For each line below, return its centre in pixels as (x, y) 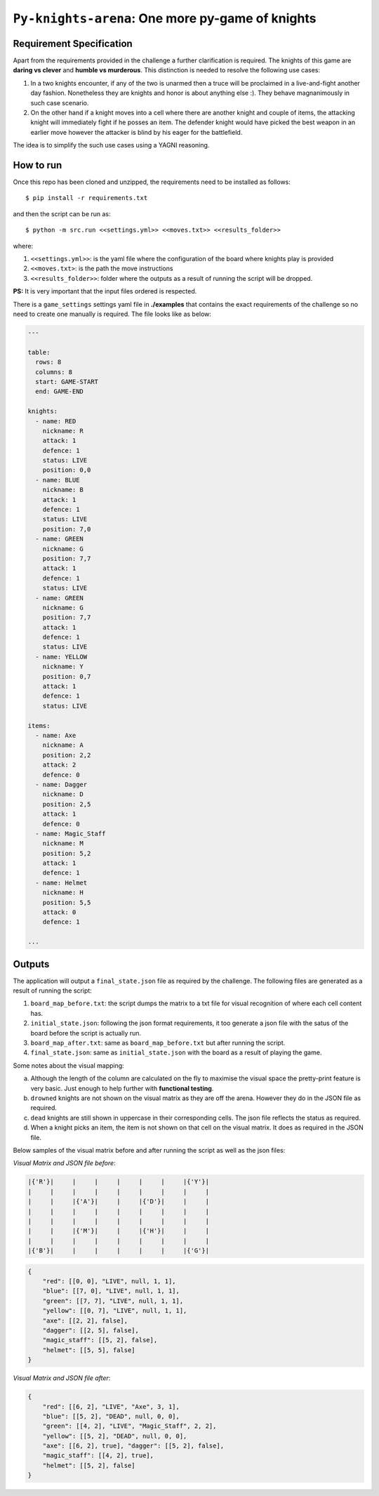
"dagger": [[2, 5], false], (91, 1330)
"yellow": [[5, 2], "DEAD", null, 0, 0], (115, 1436)
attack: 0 (59, 912)
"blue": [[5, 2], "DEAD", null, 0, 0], (111, 1416)
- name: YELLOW (61, 657)
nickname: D (63, 794)
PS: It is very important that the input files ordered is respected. (105, 291)
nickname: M (63, 843)
